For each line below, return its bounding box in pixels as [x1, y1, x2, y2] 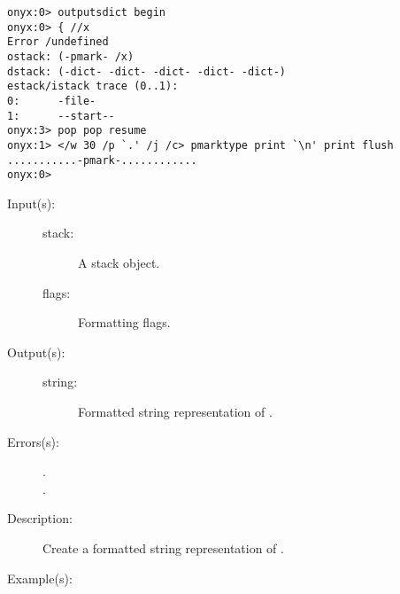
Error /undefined [7, 35, 109, 49]
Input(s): [7, 193, 56, 212]
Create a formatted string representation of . [42, 539, 284, 557]
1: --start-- [7, 109, 115, 122]
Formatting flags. [78, 313, 171, 332]
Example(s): [7, 568, 73, 587]
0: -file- [7, 94, 96, 107]
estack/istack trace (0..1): [7, 80, 179, 93]
